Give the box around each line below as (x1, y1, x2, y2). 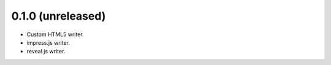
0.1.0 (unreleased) (11, 9, 106, 23)
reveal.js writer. (26, 48, 66, 55)
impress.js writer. (26, 39, 70, 46)
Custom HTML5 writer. (26, 31, 84, 38)
